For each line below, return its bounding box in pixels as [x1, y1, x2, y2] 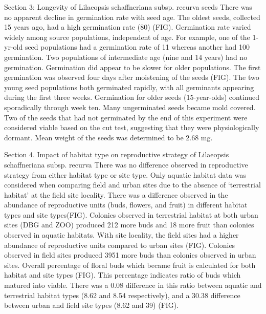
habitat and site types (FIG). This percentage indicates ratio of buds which [4, 269, 241, 280]
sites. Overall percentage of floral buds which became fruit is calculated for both [4, 259, 256, 270]
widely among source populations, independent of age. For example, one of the [4, 31, 250, 42]
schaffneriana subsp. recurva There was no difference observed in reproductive [4, 159, 248, 170]
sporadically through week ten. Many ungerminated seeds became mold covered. [4, 101, 256, 112]
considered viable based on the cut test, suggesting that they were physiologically [4, 122, 259, 133]
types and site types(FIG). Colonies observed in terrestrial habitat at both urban [4, 209, 258, 220]
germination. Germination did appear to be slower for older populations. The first [4, 61, 261, 72]
